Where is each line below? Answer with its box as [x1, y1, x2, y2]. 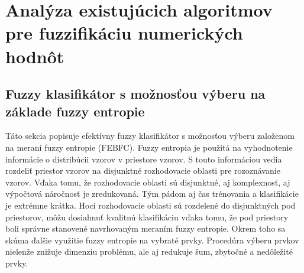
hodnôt [5, 44, 64, 68]
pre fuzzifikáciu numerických [5, 21, 243, 45]
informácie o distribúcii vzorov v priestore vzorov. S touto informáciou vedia [5, 152, 282, 165]
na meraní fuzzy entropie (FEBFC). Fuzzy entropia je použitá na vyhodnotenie [5, 141, 293, 153]
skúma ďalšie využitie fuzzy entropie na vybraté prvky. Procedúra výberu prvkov [5, 233, 299, 246]
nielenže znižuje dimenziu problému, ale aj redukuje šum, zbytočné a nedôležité [5, 245, 293, 258]
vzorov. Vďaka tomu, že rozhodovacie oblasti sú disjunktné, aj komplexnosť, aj [5, 175, 290, 188]
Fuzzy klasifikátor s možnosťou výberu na [5, 84, 266, 103]
